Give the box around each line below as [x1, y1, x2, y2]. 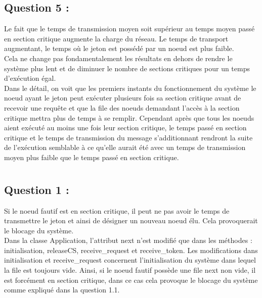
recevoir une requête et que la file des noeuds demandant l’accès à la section [4, 102, 240, 113]
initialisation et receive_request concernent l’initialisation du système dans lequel [4, 255, 256, 265]
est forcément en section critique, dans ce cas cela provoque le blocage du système [4, 274, 258, 285]
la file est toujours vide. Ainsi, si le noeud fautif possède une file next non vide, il [4, 265, 256, 275]
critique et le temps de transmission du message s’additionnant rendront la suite [4, 132, 253, 142]
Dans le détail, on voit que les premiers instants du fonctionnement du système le [4, 82, 256, 93]
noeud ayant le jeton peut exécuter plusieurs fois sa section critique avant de [4, 92, 241, 103]
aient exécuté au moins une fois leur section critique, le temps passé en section [4, 122, 247, 133]
